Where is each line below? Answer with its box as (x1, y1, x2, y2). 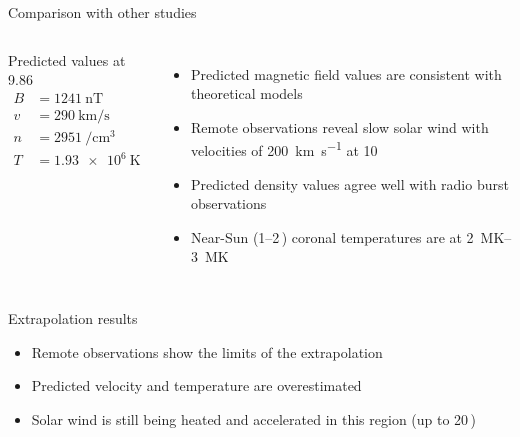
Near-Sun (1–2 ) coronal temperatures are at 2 (191, 226, 474, 247)
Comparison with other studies (8, 2, 197, 22)
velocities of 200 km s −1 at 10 (191, 137, 378, 161)
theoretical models (191, 83, 303, 104)
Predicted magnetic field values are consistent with (191, 63, 502, 84)
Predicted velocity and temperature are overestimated (31, 375, 362, 396)
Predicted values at (8, 49, 126, 70)
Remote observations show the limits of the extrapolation (31, 341, 383, 362)
